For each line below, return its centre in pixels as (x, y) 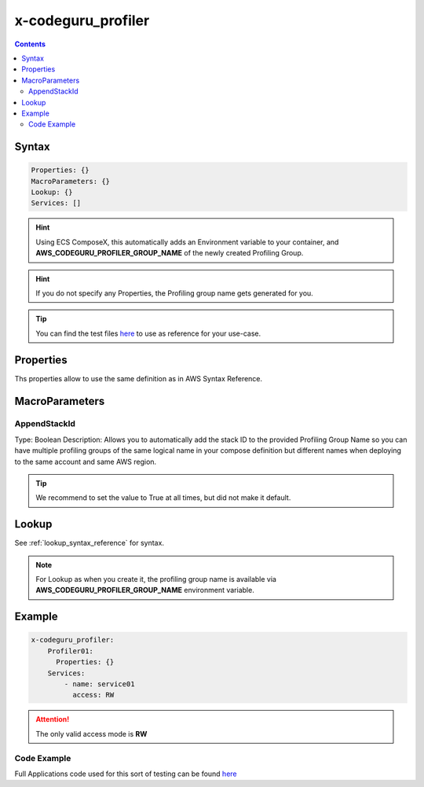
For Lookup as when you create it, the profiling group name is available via (156, 579)
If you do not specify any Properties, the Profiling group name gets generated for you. (174, 293)
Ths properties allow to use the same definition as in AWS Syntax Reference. (139, 378)
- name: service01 (99, 684)
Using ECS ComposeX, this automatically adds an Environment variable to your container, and (187, 242)
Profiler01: (71, 651)
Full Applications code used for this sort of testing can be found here (126, 774)
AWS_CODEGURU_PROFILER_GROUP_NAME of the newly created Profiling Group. (170, 253)
